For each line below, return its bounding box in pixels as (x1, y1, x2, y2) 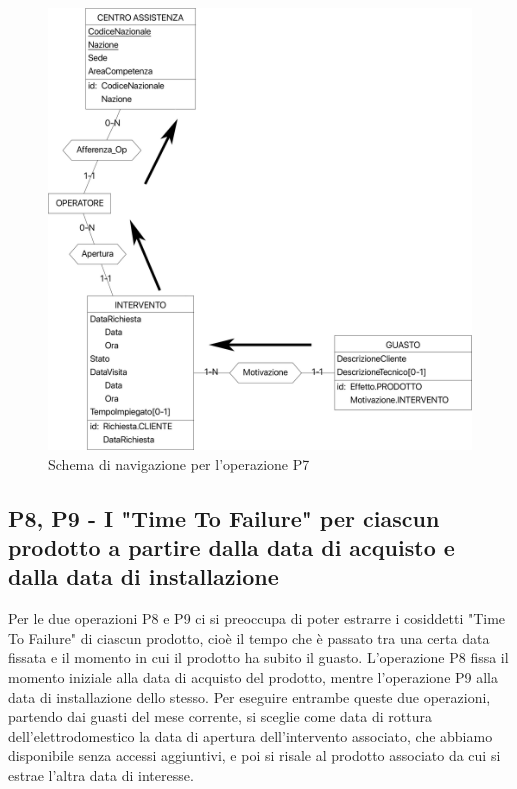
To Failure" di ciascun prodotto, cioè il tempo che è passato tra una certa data (8, 627, 490, 648)
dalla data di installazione (8, 561, 279, 592)
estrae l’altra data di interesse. (8, 765, 194, 786)
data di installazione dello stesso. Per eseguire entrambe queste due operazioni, (8, 686, 491, 707)
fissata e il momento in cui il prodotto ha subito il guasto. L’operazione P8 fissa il (8, 647, 509, 668)
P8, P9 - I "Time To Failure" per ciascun (8, 502, 440, 533)
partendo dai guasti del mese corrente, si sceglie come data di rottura (8, 706, 432, 727)
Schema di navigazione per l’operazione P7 (48, 453, 310, 474)
